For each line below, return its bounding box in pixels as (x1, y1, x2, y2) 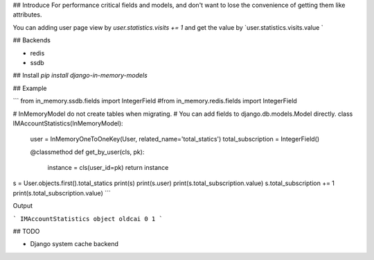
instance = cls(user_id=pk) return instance (47, 164, 169, 172)
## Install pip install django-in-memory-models (12, 71, 148, 80)
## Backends (12, 36, 51, 44)
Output (12, 202, 33, 210)
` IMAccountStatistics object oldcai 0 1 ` (12, 215, 163, 223)
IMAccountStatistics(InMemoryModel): (12, 119, 124, 128)
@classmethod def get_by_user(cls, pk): (30, 148, 145, 156)
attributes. (12, 10, 42, 19)
